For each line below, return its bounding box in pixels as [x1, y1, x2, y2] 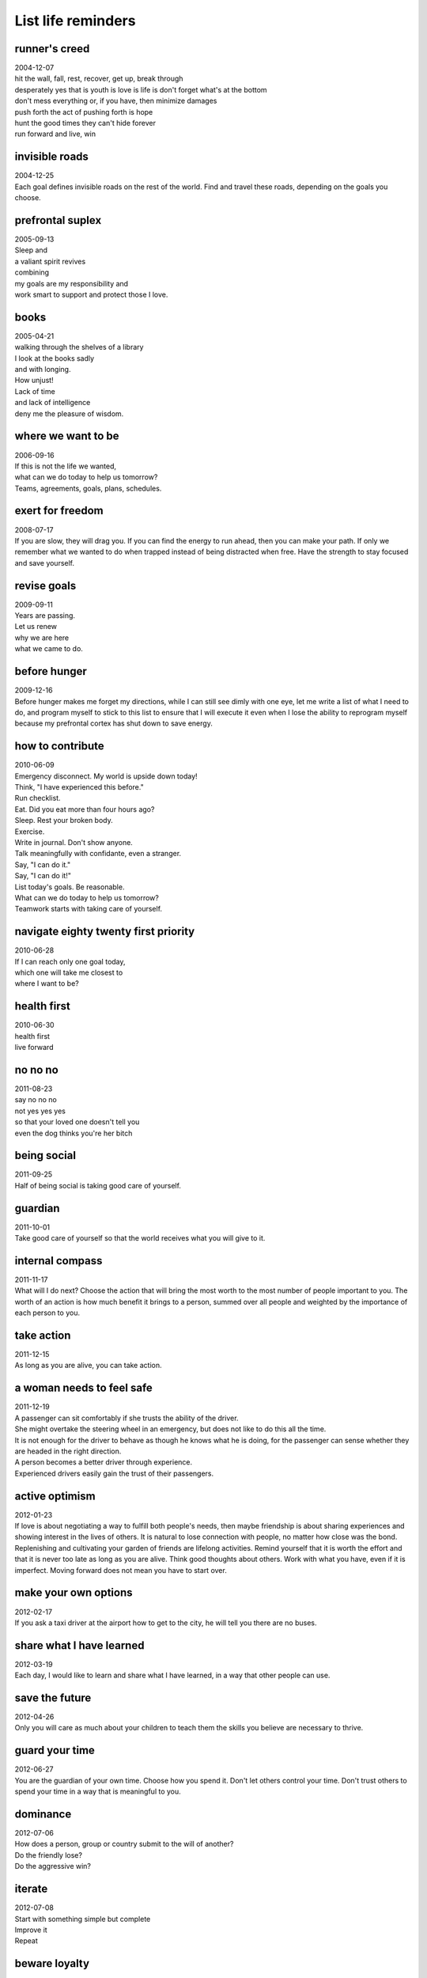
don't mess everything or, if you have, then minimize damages [14, 96, 217, 106]
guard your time [14, 1744, 95, 1757]
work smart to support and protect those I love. [14, 290, 168, 299]
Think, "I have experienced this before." [14, 782, 144, 791]
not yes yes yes [14, 1106, 66, 1116]
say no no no [14, 1095, 57, 1105]
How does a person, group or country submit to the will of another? [14, 1840, 234, 1849]
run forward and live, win [14, 129, 96, 138]
